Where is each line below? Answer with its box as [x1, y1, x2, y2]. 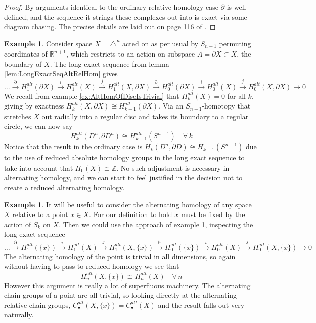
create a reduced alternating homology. [4, 182, 125, 193]
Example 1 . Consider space [4, 38, 93, 48]
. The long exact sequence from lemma [50, 58, 169, 69]
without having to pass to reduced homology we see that [4, 261, 179, 272]
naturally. [4, 309, 34, 320]
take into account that [4, 162, 73, 173]
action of [4, 219, 31, 229]
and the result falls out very [158, 299, 245, 310]
